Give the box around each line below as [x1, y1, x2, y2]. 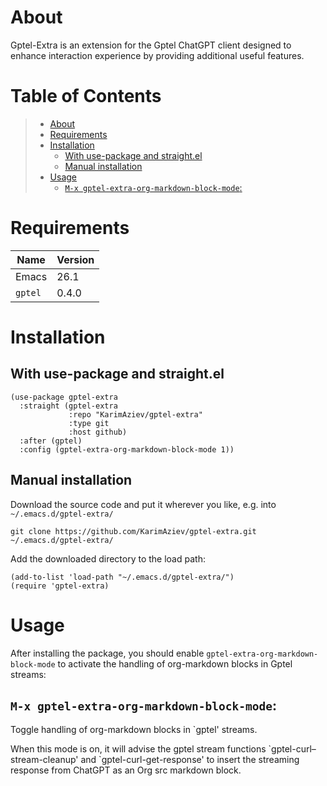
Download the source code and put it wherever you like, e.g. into [10, 498, 277, 510]
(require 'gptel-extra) [10, 581, 110, 591]
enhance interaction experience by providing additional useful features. [10, 49, 305, 61]
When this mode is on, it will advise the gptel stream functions [10, 743, 267, 755]
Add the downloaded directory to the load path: [10, 552, 206, 565]
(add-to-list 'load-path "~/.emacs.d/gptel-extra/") [10, 572, 235, 582]
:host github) [68, 427, 128, 437]
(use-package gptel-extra [10, 392, 118, 402]
